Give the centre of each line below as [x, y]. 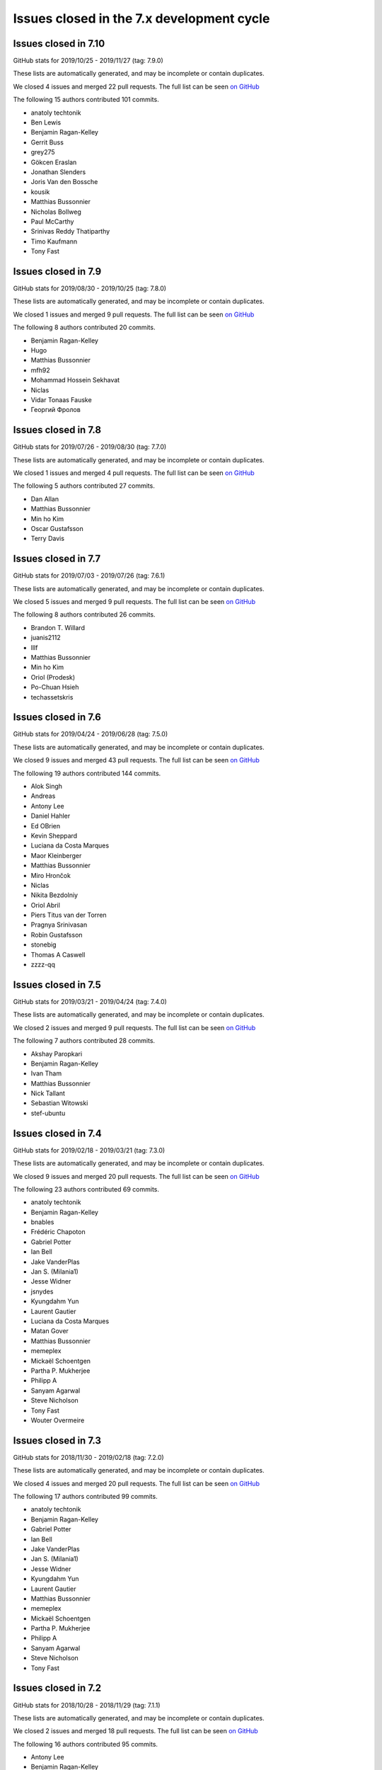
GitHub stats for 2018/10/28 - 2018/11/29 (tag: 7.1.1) [87, 1705]
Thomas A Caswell [58, 954]
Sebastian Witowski [59, 1103]
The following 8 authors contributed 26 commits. [84, 615]
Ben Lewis [46, 122]
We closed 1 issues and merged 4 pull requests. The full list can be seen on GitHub [134, 473]
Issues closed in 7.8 [57, 430]
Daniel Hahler [51, 816]
